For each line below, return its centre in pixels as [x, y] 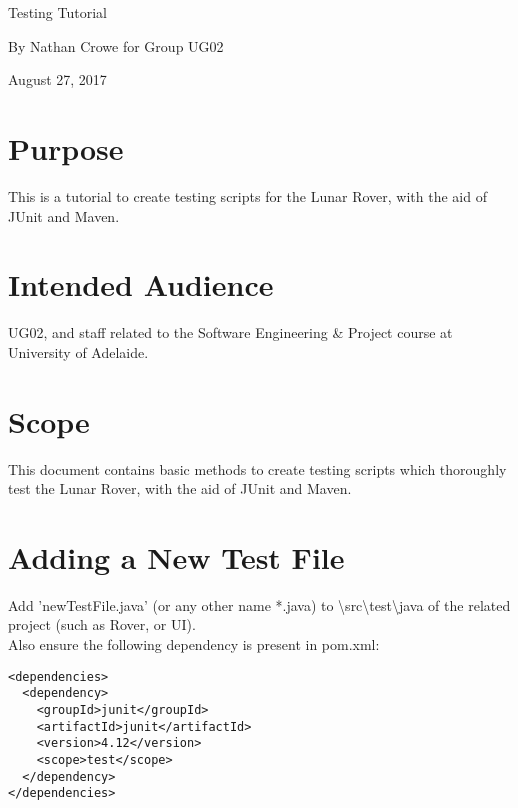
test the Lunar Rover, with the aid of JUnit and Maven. [180, 488]
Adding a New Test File [176, 556]
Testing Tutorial [57, 12]
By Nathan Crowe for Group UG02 [116, 45]
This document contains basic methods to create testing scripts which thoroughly [257, 468]
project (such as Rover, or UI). [102, 624]
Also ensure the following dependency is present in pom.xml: [194, 644]
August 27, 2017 [57, 79]
